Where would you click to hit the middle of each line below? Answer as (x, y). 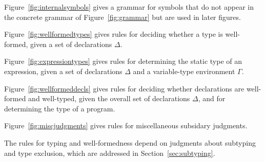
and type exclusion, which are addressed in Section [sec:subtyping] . (110, 153)
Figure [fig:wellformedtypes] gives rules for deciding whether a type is (114, 34)
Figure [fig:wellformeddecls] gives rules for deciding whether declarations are (124, 88)
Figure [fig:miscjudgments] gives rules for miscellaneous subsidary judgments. (126, 125)
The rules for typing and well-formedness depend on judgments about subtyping (130, 142)
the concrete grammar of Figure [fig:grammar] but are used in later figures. (123, 17)
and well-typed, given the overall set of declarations (109, 98)
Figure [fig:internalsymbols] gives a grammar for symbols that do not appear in (129, 7)
